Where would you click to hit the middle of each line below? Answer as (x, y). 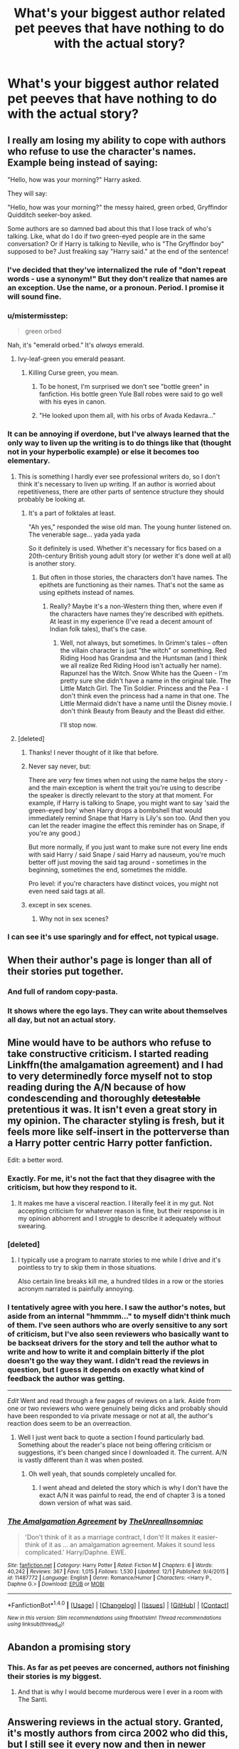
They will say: (27, 193)
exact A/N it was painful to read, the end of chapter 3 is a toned (132, 1495)
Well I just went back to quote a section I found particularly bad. (111, 1437)
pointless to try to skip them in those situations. (87, 1268)
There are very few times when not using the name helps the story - (128, 780)
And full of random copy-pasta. (63, 991)
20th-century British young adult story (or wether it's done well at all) (130, 556)
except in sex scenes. (60, 904)
